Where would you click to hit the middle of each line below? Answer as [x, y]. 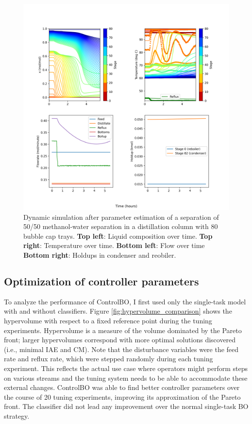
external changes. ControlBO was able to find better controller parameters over [122, 387]
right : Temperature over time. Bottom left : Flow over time [114, 245]
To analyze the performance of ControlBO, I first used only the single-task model [125, 301]
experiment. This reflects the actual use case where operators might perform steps [126, 368]
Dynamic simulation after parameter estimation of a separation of [121, 217]
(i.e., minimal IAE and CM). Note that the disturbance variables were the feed [121, 349]
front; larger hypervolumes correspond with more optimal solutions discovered [120, 340]
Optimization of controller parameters [101, 281]
